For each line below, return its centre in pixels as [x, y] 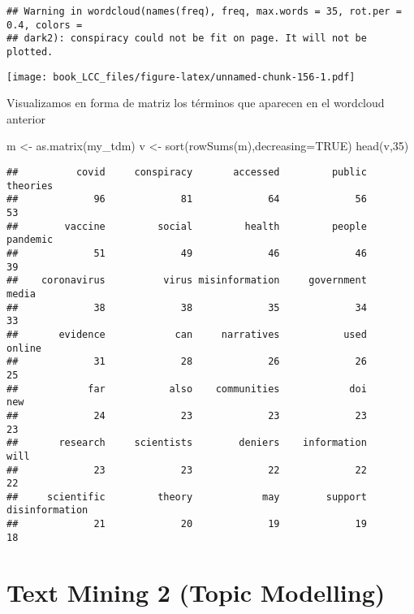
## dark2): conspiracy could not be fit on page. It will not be [187, 39]
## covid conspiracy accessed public [187, 173]
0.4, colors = [45, 25]
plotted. [30, 52]
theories [30, 186]
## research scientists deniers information [187, 443]
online [24, 348]
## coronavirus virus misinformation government [187, 281]
